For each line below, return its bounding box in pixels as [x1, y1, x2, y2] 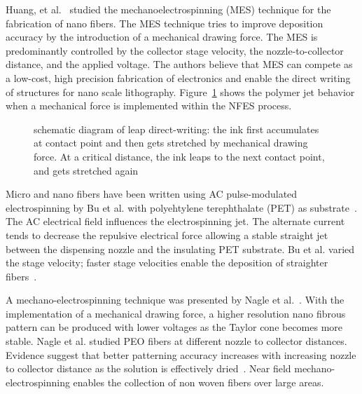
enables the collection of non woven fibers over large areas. [73, 374, 324, 389]
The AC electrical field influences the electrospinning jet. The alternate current [6, 214, 345, 229]
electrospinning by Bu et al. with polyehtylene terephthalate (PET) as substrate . [6, 200, 357, 215]
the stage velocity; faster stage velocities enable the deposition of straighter [6, 255, 328, 270]
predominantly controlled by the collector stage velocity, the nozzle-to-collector [6, 43, 344, 57]
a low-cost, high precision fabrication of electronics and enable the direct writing [6, 70, 351, 85]
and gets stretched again [34, 163, 139, 177]
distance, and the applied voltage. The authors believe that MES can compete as [6, 57, 353, 72]
